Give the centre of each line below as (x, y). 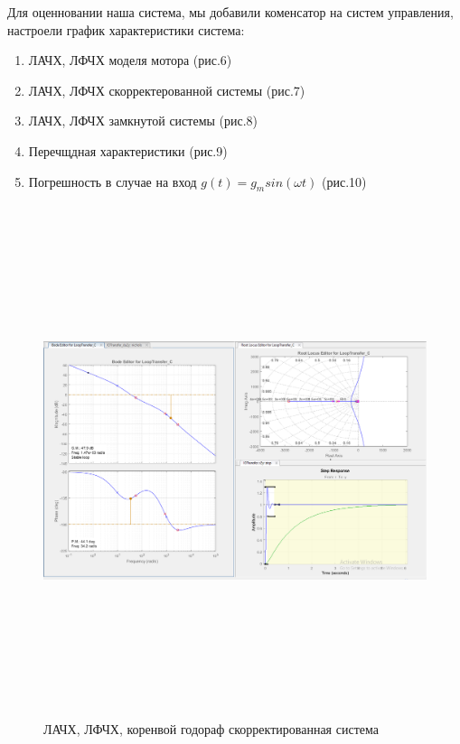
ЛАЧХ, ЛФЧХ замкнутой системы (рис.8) (143, 121)
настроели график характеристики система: (126, 29)
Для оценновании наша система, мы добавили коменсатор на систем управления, (230, 12)
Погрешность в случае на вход (113, 181)
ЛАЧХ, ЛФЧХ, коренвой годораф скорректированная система (211, 728)
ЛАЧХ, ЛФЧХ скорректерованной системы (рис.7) (167, 90)
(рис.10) (344, 181)
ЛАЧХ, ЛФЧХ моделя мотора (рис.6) (130, 60)
